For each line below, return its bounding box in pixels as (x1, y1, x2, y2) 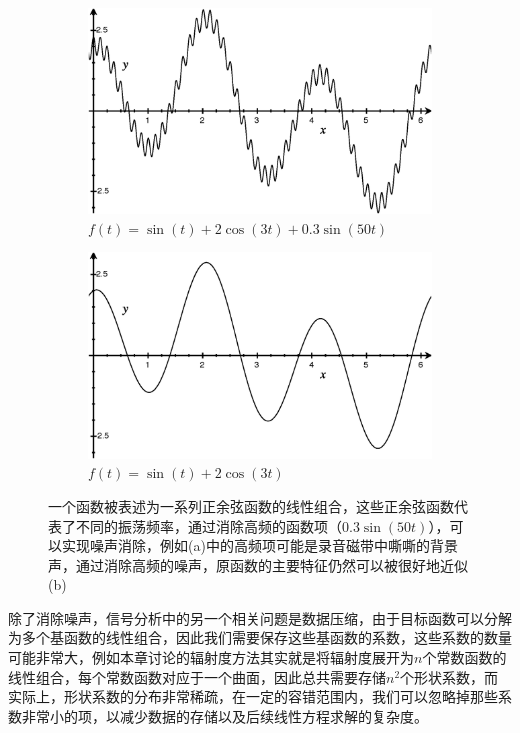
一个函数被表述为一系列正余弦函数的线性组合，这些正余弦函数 (48, 495, 454, 516)
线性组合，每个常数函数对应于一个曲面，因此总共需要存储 (8, 666, 386, 687)
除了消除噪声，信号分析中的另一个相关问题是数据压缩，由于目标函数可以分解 (8, 607, 512, 628)
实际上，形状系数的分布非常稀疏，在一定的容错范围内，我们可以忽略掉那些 (8, 686, 498, 707)
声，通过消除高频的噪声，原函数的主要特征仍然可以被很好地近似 (48, 554, 468, 575)
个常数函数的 (422, 647, 507, 668)
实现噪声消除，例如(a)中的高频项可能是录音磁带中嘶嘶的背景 (61, 535, 458, 556)
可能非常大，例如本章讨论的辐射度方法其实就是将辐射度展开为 (8, 647, 414, 668)
